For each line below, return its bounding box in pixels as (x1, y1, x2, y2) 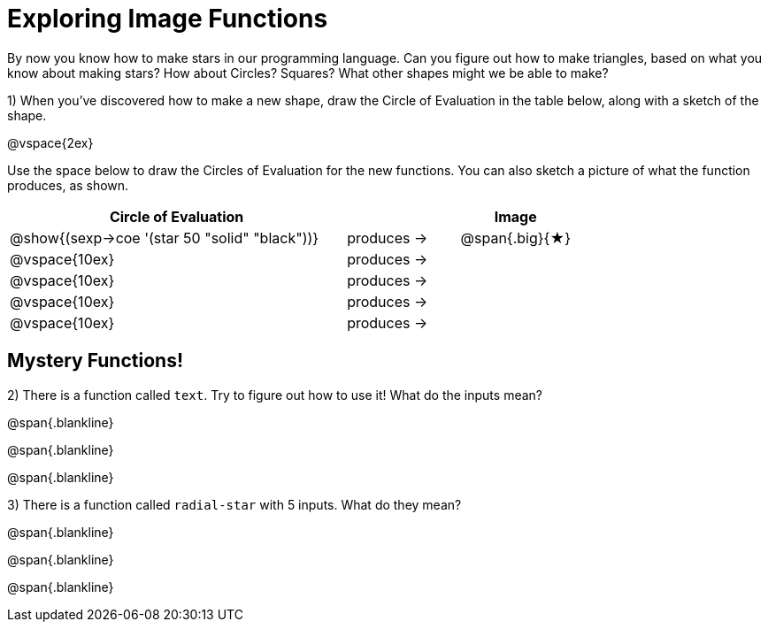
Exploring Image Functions (7, 4, 328, 34)
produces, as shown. (7, 177, 129, 193)
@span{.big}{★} (460, 228, 571, 247)
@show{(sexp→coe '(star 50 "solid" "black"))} (10, 228, 319, 247)
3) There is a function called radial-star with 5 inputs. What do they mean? (7, 496, 462, 512)
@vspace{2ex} (7, 134, 94, 150)
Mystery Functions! (7, 349, 183, 372)
